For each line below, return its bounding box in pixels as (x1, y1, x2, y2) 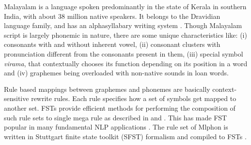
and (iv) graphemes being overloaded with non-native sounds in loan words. (4, 68, 229, 78)
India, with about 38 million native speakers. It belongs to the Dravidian (4, 11, 220, 21)
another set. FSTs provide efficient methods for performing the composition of (4, 102, 235, 113)
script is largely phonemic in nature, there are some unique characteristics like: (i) (4, 29, 247, 40)
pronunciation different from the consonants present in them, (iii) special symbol (4, 48, 243, 58)
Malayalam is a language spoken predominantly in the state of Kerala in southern (4, 1, 247, 11)
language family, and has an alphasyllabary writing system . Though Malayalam (4, 20, 242, 30)
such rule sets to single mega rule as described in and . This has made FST (4, 112, 227, 122)
